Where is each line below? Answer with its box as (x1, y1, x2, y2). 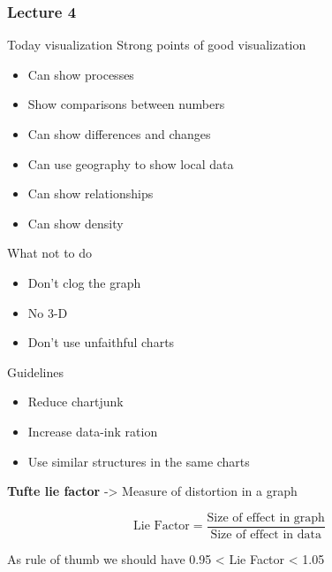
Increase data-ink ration (27, 421, 158, 440)
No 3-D (27, 303, 68, 321)
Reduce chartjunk (27, 392, 124, 411)
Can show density (27, 213, 124, 232)
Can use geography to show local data (27, 154, 234, 173)
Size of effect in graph (207, 511, 325, 524)
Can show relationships (27, 184, 154, 203)
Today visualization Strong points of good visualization (7, 35, 306, 54)
